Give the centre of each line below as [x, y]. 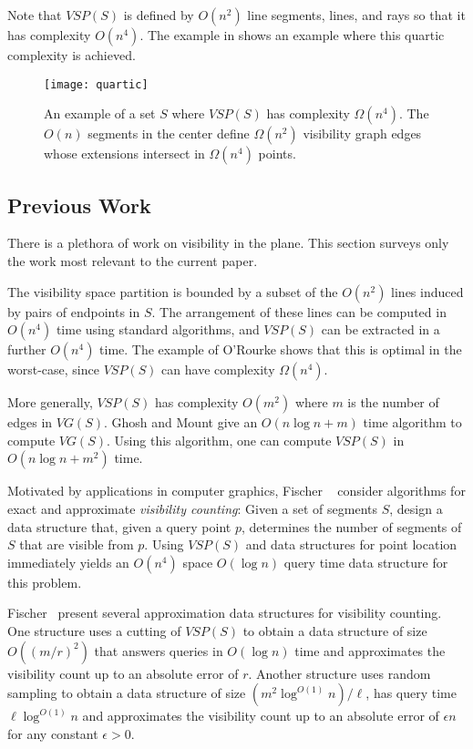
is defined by [159, 15]
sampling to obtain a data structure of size [127, 693]
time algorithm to [412, 422]
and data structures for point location [351, 544]
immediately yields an [68, 562]
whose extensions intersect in [124, 154]
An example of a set [100, 113]
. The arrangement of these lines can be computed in [299, 311]
